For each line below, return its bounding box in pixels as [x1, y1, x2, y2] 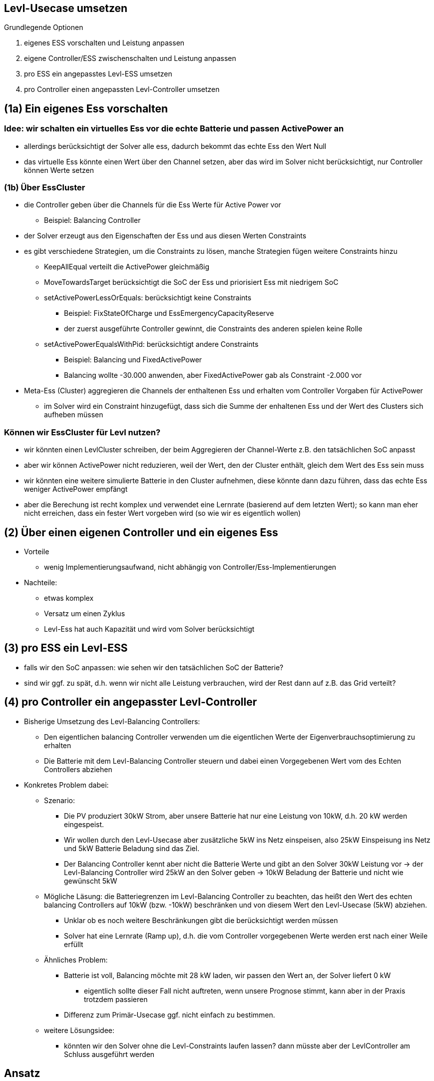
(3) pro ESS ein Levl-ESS [4, 642, 128, 655]
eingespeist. [64, 820, 104, 829]
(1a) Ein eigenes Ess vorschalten [4, 102, 168, 115]
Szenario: [44, 796, 75, 805]
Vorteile [24, 547, 49, 556]
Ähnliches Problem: [44, 955, 108, 964]
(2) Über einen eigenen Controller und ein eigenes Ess [4, 526, 278, 539]
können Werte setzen [24, 165, 94, 174]
